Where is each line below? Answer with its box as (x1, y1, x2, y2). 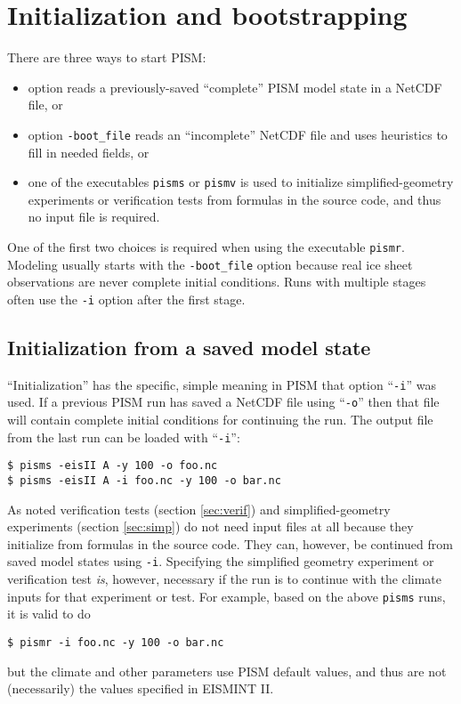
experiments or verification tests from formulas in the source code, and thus (28, 190, 441, 208)
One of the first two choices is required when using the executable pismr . (7, 238, 405, 255)
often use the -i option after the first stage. (7, 289, 246, 308)
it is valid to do (7, 604, 91, 623)
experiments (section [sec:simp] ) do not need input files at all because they (7, 517, 414, 536)
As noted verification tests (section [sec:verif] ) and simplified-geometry (7, 499, 391, 518)
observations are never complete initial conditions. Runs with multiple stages (7, 272, 426, 291)
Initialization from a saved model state (7, 333, 371, 360)
